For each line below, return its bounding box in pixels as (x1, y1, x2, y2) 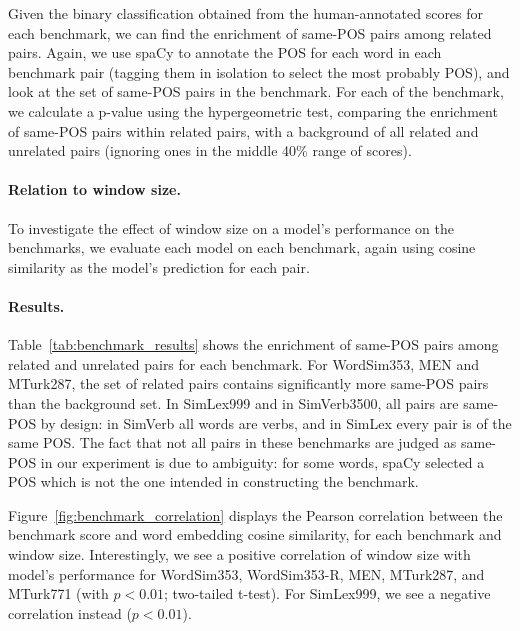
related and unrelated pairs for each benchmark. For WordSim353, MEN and (8, 353, 479, 374)
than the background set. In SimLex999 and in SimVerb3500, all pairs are (8, 392, 459, 413)
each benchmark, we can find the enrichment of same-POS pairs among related (8, 22, 492, 43)
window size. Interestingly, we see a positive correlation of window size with (8, 544, 471, 565)
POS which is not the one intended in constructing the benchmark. (8, 471, 419, 492)
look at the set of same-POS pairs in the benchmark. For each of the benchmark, (8, 81, 504, 102)
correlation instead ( (8, 602, 132, 623)
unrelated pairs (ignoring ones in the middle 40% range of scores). (8, 140, 412, 161)
